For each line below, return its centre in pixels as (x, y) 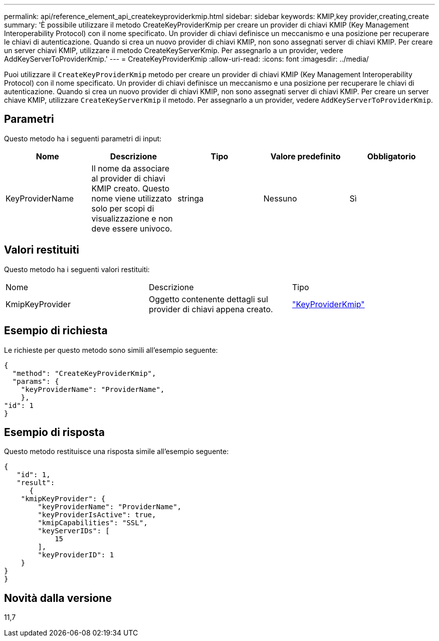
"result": (36, 483)
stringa (191, 198)
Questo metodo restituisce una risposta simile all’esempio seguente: (117, 452)
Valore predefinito (305, 156)
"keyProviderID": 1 (76, 555)
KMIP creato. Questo (131, 188)
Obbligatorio (391, 156)
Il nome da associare (130, 168)
